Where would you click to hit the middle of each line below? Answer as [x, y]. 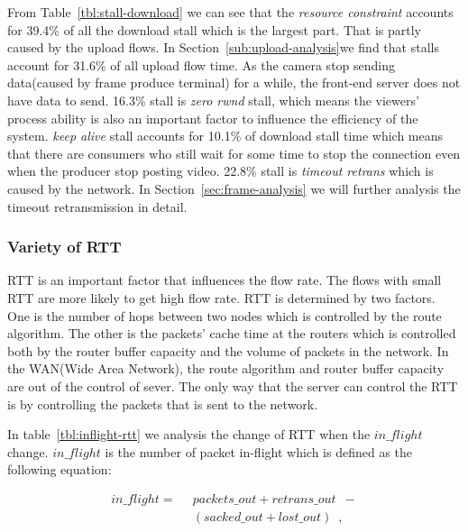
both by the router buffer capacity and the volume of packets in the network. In [228, 350]
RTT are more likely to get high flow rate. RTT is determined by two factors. [221, 297]
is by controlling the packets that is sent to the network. [163, 404]
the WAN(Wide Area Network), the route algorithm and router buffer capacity [226, 368]
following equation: [60, 469]
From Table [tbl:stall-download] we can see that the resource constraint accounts [230, 12]
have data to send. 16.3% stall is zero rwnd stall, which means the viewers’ [213, 100]
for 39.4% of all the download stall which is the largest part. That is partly [214, 29]
